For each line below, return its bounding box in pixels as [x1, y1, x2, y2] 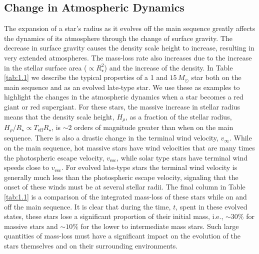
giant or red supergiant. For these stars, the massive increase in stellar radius [4, 101, 240, 111]
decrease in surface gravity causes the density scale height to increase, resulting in [4, 42, 254, 53]
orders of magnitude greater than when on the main [74, 122, 233, 132]
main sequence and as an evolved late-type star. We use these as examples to [4, 81, 240, 92]
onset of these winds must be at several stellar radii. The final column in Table [4, 181, 245, 192]
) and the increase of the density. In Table [104, 62, 233, 72]
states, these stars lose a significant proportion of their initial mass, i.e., [4, 211, 223, 221]
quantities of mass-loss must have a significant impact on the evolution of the [4, 230, 241, 241]
